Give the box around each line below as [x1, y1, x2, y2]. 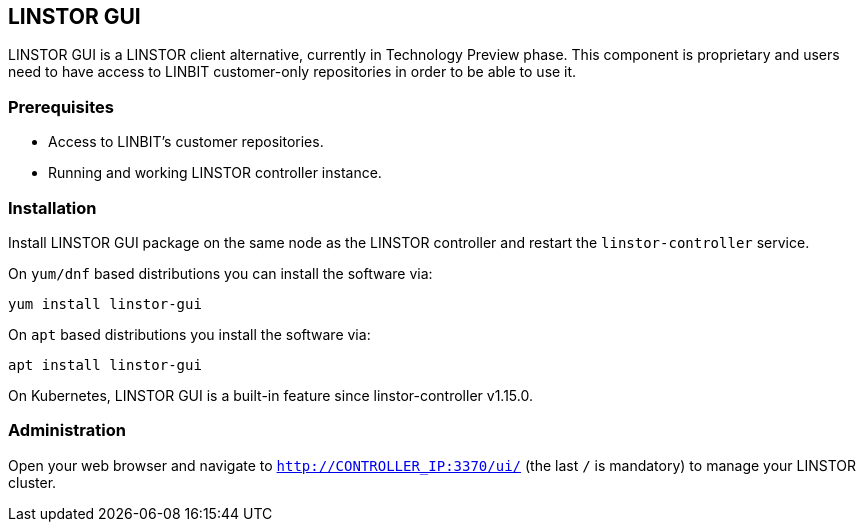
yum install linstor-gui [8, 295, 202, 312]
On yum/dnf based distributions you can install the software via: [8, 264, 433, 282]
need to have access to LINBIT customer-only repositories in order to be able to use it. [8, 63, 577, 81]
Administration [8, 420, 126, 441]
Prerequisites [8, 96, 114, 117]
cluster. [8, 473, 57, 491]
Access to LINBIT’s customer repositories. [48, 133, 324, 151]
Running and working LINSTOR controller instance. [48, 164, 382, 182]
